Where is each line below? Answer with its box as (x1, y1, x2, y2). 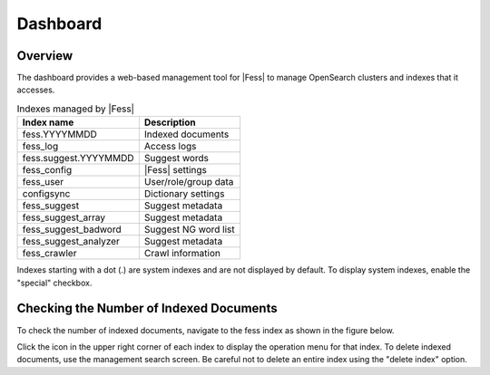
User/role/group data (143, 176, 234, 188)
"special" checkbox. (16, 277, 93, 288)
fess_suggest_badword (22, 223, 122, 236)
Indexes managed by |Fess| (16, 102, 135, 115)
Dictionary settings (143, 187, 225, 200)
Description (143, 116, 196, 129)
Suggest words (143, 152, 209, 165)
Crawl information (143, 247, 221, 260)
